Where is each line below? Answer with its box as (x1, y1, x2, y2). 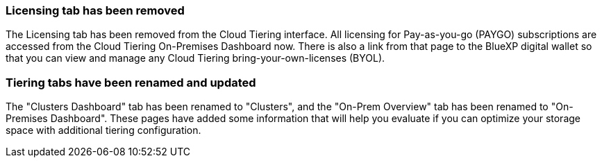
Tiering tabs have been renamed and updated (6, 75, 256, 89)
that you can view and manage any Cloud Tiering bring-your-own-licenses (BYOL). (6, 52, 385, 65)
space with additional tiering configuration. (6, 124, 201, 137)
